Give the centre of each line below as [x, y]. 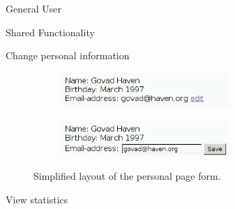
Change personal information [68, 55]
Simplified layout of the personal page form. [127, 176]
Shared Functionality [50, 32]
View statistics [37, 199]
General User [33, 8]
